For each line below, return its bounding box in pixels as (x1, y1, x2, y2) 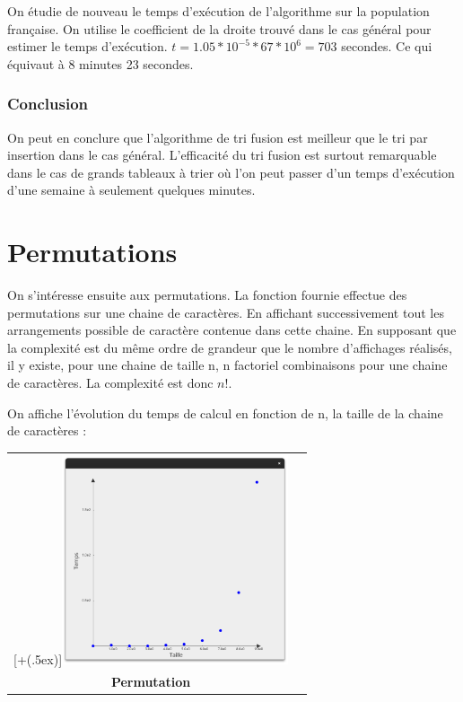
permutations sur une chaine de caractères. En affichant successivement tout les (7, 303, 444, 321)
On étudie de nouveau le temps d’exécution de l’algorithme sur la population (7, 2, 430, 20)
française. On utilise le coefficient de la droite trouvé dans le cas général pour (7, 19, 432, 38)
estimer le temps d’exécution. (7, 37, 168, 56)
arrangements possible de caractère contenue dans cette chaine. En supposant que (7, 320, 457, 339)
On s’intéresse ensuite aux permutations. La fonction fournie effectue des (7, 285, 407, 304)
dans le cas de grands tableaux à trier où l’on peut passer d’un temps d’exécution (7, 162, 455, 181)
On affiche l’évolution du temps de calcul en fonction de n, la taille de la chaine (7, 403, 443, 422)
